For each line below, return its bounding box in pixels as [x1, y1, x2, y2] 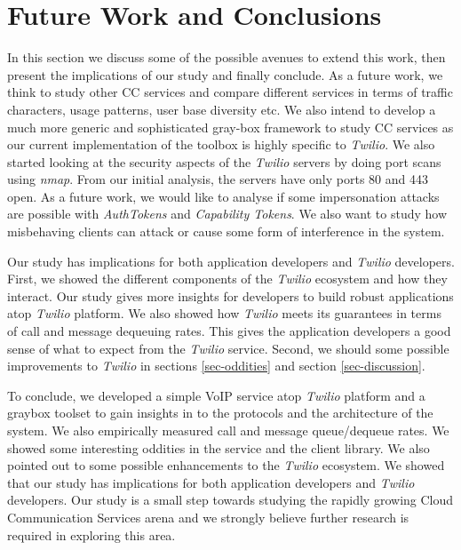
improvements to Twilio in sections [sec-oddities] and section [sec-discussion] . [7, 356, 425, 375]
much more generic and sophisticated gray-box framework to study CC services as [7, 117, 454, 136]
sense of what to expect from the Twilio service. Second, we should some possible [7, 339, 449, 357]
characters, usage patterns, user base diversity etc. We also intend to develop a [7, 100, 436, 118]
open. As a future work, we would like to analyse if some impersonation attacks [7, 187, 440, 205]
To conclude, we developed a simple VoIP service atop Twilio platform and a [7, 386, 425, 404]
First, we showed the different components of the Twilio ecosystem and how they [7, 269, 448, 288]
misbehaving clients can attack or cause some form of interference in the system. [7, 222, 445, 241]
